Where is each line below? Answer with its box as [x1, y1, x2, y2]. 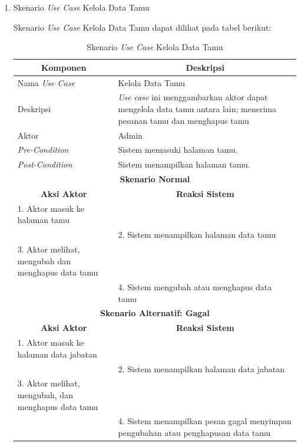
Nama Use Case [17, 76, 75, 88]
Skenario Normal [120, 173, 190, 185]
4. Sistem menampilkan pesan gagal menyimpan [118, 415, 292, 427]
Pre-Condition [17, 143, 69, 156]
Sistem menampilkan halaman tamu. [118, 158, 250, 170]
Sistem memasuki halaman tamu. [118, 143, 238, 156]
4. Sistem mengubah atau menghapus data [118, 281, 272, 293]
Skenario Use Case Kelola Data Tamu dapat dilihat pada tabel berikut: [13, 21, 272, 33]
